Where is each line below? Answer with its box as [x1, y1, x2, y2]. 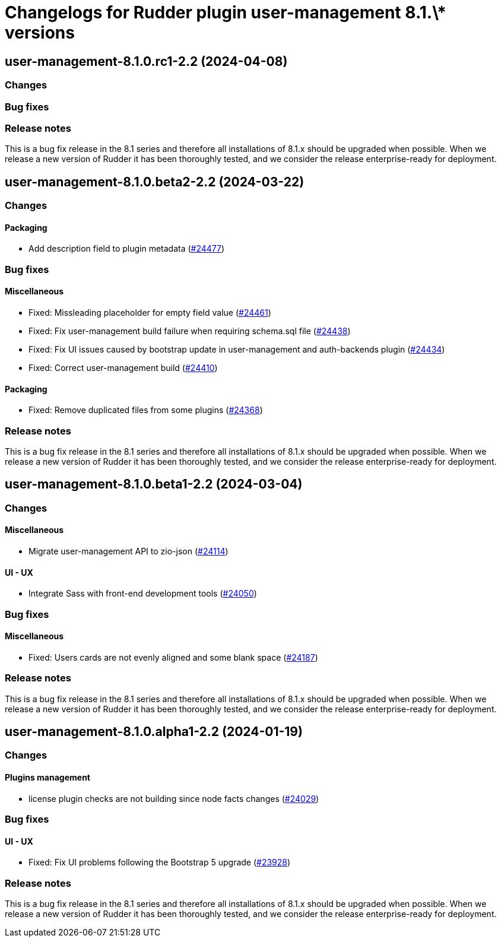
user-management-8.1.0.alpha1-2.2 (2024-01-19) [5, 724, 303, 739]
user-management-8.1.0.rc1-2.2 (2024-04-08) [5, 53, 288, 69]
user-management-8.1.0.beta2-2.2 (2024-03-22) [5, 174, 305, 189]
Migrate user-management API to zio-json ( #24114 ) [28, 545, 229, 556]
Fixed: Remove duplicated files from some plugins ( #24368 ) [28, 405, 263, 416]
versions [5, 23, 75, 43]
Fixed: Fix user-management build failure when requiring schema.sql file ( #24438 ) [28, 325, 351, 336]
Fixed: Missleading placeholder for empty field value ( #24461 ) [28, 307, 271, 318]
